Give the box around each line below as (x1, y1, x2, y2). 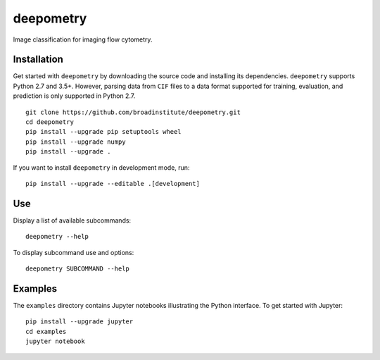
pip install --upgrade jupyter (25, 318, 134, 325)
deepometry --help (25, 232, 89, 241)
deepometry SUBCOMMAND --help (25, 265, 130, 273)
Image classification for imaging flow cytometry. (13, 35, 153, 44)
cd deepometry (25, 118, 74, 126)
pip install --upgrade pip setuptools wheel (25, 128, 182, 136)
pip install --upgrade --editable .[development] (25, 180, 201, 187)
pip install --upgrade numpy (25, 137, 126, 146)
